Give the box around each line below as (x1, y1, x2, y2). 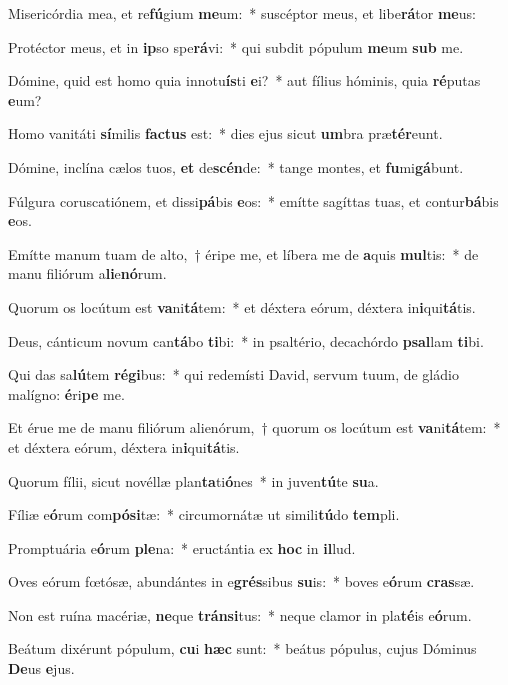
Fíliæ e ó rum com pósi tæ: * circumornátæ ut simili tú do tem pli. (8, 504, 400, 525)
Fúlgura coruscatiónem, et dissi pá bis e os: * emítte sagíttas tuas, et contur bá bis (8, 190, 499, 211)
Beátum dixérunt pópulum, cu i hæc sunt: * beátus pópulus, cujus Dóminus (8, 638, 477, 659)
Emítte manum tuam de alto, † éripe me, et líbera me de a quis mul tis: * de (8, 243, 479, 264)
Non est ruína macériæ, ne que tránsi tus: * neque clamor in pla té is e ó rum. (8, 604, 472, 625)
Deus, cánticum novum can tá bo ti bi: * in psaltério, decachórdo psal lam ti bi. (8, 330, 484, 351)
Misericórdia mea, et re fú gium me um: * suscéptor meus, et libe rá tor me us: (8, 3, 476, 23)
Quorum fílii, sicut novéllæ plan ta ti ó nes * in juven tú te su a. (8, 470, 379, 491)
